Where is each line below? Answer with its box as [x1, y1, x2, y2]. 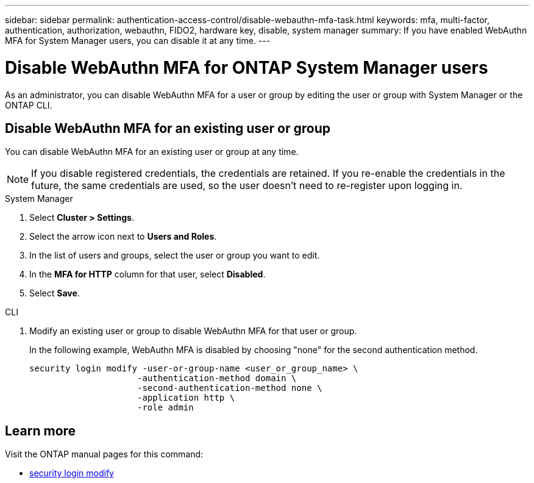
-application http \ [137, 393, 235, 403]
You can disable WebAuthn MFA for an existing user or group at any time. [5, 146, 299, 157]
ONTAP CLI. [5, 99, 52, 110]
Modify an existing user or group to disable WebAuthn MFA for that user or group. [29, 326, 357, 337]
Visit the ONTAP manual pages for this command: [5, 449, 204, 460]
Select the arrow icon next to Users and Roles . [29, 231, 217, 242]
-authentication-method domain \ [137, 373, 297, 384]
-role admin [137, 402, 194, 413]
